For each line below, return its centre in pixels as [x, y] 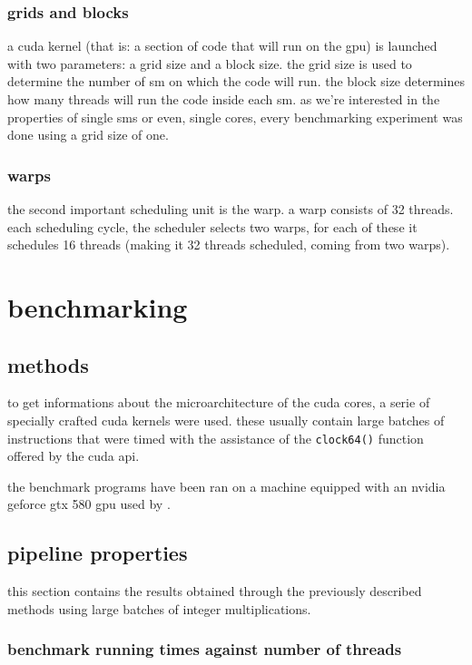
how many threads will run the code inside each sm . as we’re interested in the [224, 99]
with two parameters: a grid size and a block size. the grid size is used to [210, 63]
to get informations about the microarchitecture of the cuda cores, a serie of [219, 402]
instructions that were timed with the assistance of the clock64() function [216, 438]
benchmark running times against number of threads [205, 649]
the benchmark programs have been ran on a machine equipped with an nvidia [226, 486]
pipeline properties [98, 553]
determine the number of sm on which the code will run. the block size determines [236, 81]
